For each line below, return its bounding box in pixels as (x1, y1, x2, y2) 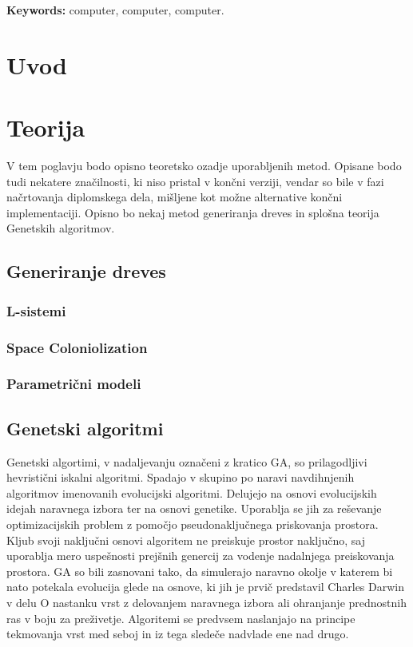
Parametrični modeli (6, 374, 141, 394)
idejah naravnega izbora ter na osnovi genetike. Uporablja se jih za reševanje (6, 500, 382, 517)
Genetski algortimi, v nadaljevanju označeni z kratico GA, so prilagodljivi (6, 453, 367, 470)
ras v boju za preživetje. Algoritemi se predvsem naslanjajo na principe (6, 609, 355, 626)
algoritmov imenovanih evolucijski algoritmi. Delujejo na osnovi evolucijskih (6, 484, 377, 501)
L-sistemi (6, 300, 66, 320)
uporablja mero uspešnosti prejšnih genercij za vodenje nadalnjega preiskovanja (6, 547, 395, 564)
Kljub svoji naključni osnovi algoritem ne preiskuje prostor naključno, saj (6, 531, 366, 548)
